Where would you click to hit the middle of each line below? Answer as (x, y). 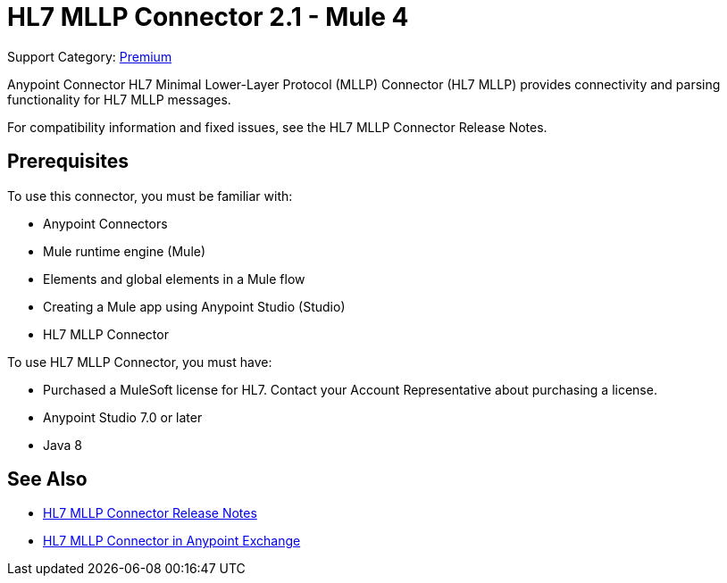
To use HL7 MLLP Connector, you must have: (140, 362)
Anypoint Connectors (105, 223)
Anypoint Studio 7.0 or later (123, 417)
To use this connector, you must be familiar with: (150, 196)
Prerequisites (68, 162)
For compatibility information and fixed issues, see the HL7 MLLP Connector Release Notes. (277, 127)
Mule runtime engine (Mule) (125, 251)
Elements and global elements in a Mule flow (174, 279)
